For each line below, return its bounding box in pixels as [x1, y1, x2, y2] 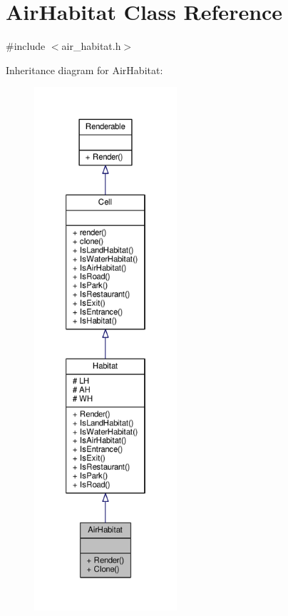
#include [6, 38, 46, 53]
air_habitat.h [61, 38, 121, 53]
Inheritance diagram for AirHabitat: [6, 62, 163, 77]
